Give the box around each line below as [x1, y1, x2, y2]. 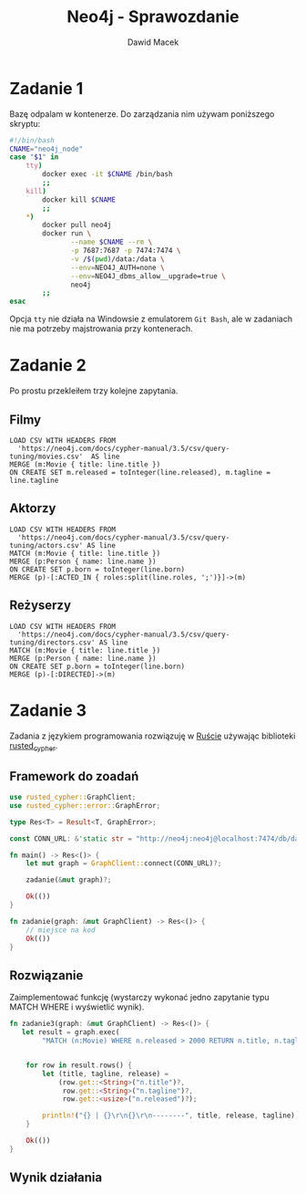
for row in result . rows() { [25, 1061, 132, 1070]
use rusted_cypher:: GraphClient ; [9, 792, 137, 802]
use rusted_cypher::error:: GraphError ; [9, 801, 161, 810]
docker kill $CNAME [42, 194, 117, 204]
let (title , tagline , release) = [42, 1069, 169, 1078]
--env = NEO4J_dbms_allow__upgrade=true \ [70, 271, 226, 280]
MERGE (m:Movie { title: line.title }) [9, 459, 161, 469]
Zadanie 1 [9, 78, 84, 99]
